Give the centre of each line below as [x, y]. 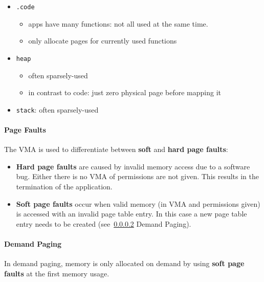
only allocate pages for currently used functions [103, 41]
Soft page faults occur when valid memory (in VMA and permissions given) [138, 203]
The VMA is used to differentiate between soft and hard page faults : [116, 149]
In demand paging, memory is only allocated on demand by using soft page [124, 263]
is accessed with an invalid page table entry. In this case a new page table [131, 214]
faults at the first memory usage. [57, 273]
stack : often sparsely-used [57, 109]
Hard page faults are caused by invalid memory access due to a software [133, 166]
